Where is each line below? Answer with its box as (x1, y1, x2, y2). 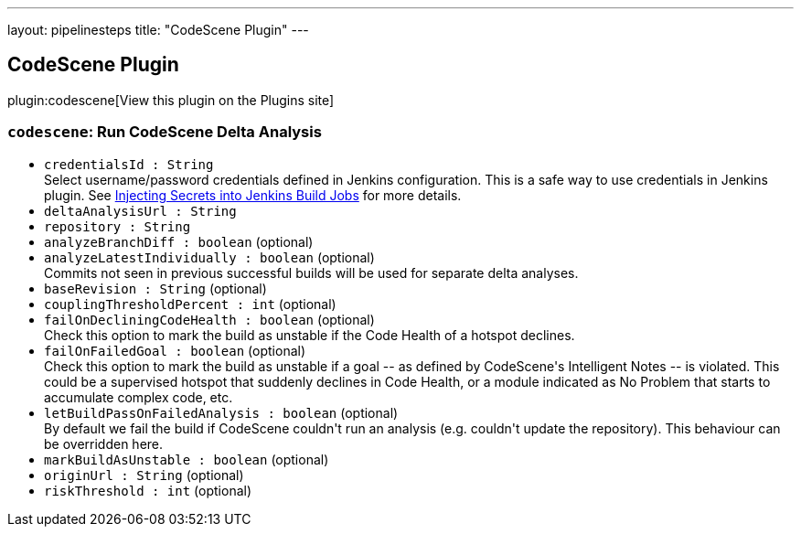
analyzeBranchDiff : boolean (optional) (44, 233, 314, 250)
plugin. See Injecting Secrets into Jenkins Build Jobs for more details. (44, 187, 462, 203)
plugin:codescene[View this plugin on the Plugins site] (7, 91, 335, 108)
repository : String (44, 219, 191, 234)
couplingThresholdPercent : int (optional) (44, 295, 336, 312)
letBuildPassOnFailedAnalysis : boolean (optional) (44, 404, 399, 421)
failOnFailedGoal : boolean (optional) (44, 342, 306, 358)
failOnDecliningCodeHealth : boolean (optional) (44, 311, 375, 327)
